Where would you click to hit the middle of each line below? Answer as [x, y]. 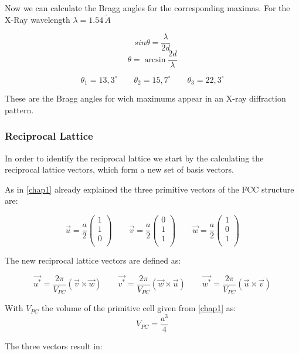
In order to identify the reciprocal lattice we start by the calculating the [134, 158]
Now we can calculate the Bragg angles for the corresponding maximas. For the [147, 8]
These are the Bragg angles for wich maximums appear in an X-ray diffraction [145, 98]
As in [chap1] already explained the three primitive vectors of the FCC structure [149, 189]
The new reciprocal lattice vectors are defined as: [93, 260]
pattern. [19, 109]
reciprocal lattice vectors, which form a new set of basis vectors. [119, 169]
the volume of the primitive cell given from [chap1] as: [139, 308]
